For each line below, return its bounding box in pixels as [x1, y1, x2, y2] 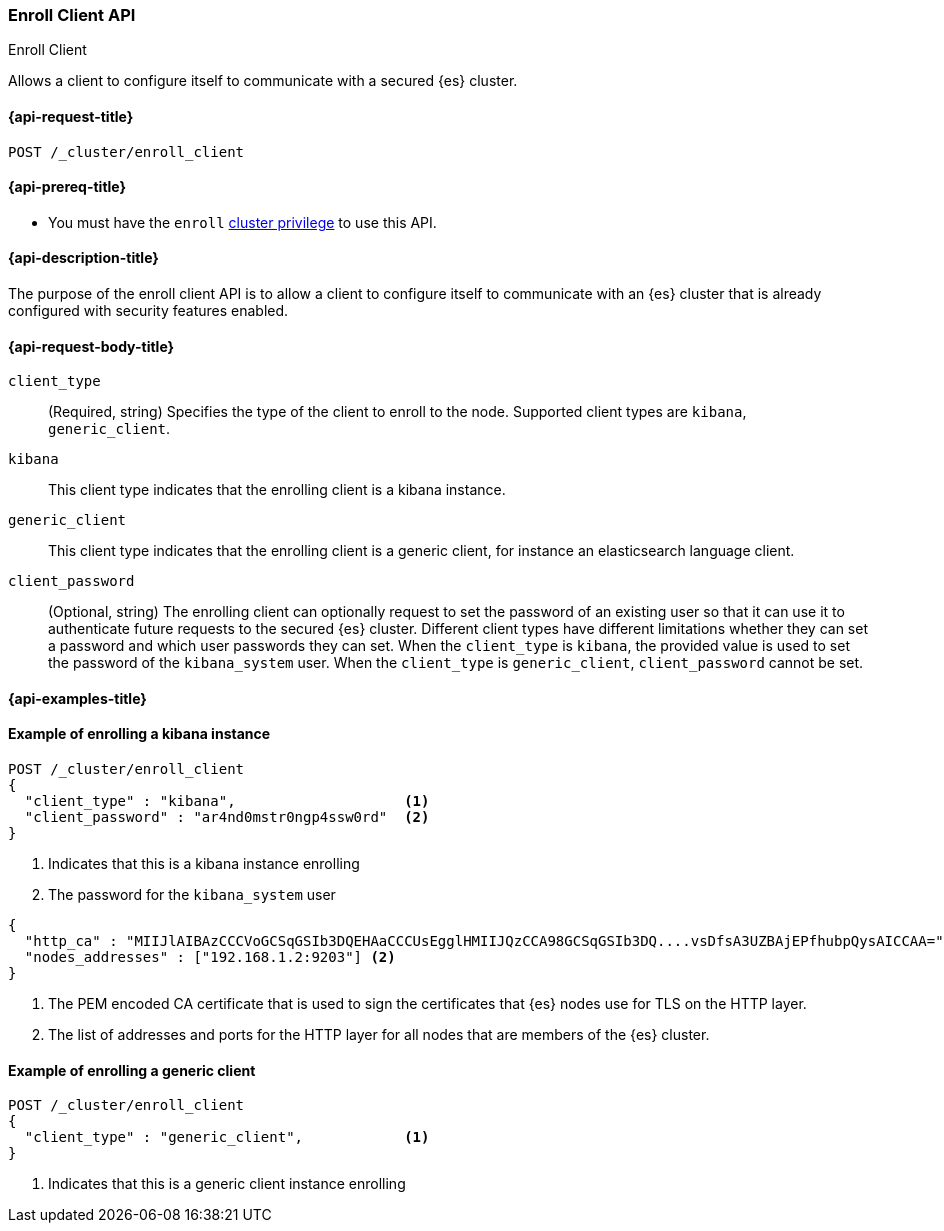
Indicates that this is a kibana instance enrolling [48, 855, 360, 873]
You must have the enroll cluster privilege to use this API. [48, 213, 437, 231]
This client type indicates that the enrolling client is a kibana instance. [48, 481, 506, 499]
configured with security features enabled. [8, 302, 289, 320]
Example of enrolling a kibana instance [8, 725, 271, 743]
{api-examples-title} [8, 689, 147, 707]
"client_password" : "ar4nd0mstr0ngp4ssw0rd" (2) [24, 809, 430, 826]
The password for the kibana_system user [48, 886, 336, 904]
